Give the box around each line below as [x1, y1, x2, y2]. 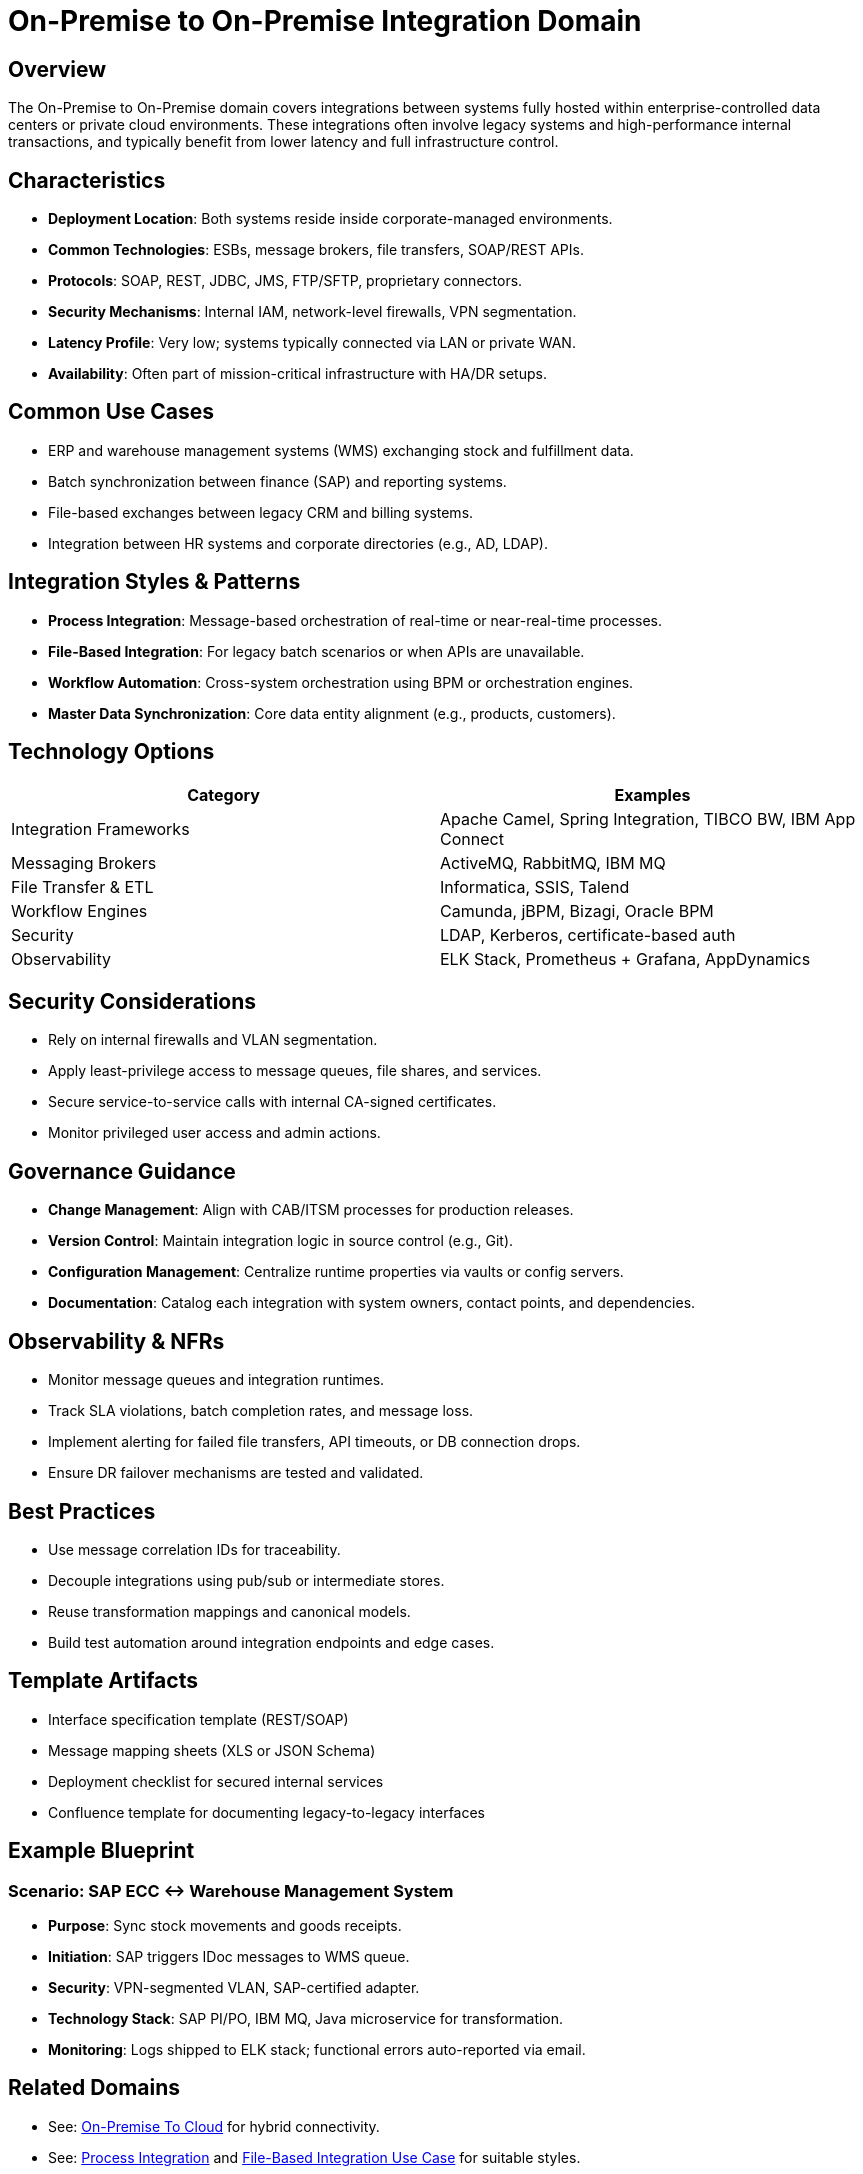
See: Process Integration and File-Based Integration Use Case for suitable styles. [48, 2148, 581, 2166]
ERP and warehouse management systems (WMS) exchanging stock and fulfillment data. [48, 441, 634, 459]
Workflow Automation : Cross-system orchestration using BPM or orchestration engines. [48, 673, 634, 691]
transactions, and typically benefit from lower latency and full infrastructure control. [8, 133, 559, 151]
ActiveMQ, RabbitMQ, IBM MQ [440, 852, 666, 873]
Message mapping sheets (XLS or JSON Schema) [48, 1741, 376, 1759]
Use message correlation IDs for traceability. [48, 1540, 341, 1558]
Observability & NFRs [8, 1328, 225, 1354]
